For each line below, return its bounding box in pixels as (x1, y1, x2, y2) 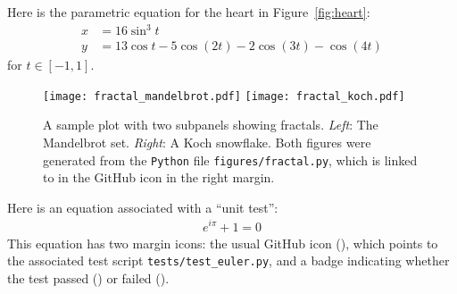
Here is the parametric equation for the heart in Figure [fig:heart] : (7, 3, 370, 21)
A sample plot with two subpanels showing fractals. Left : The (43, 115, 378, 134)
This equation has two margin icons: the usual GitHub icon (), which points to (7, 233, 438, 252)
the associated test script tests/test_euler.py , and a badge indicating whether (7, 251, 450, 270)
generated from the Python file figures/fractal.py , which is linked (43, 150, 418, 169)
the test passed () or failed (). (7, 268, 170, 287)
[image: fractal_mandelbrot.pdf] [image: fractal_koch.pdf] (43, 89, 405, 103)
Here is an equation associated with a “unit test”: (7, 197, 278, 216)
